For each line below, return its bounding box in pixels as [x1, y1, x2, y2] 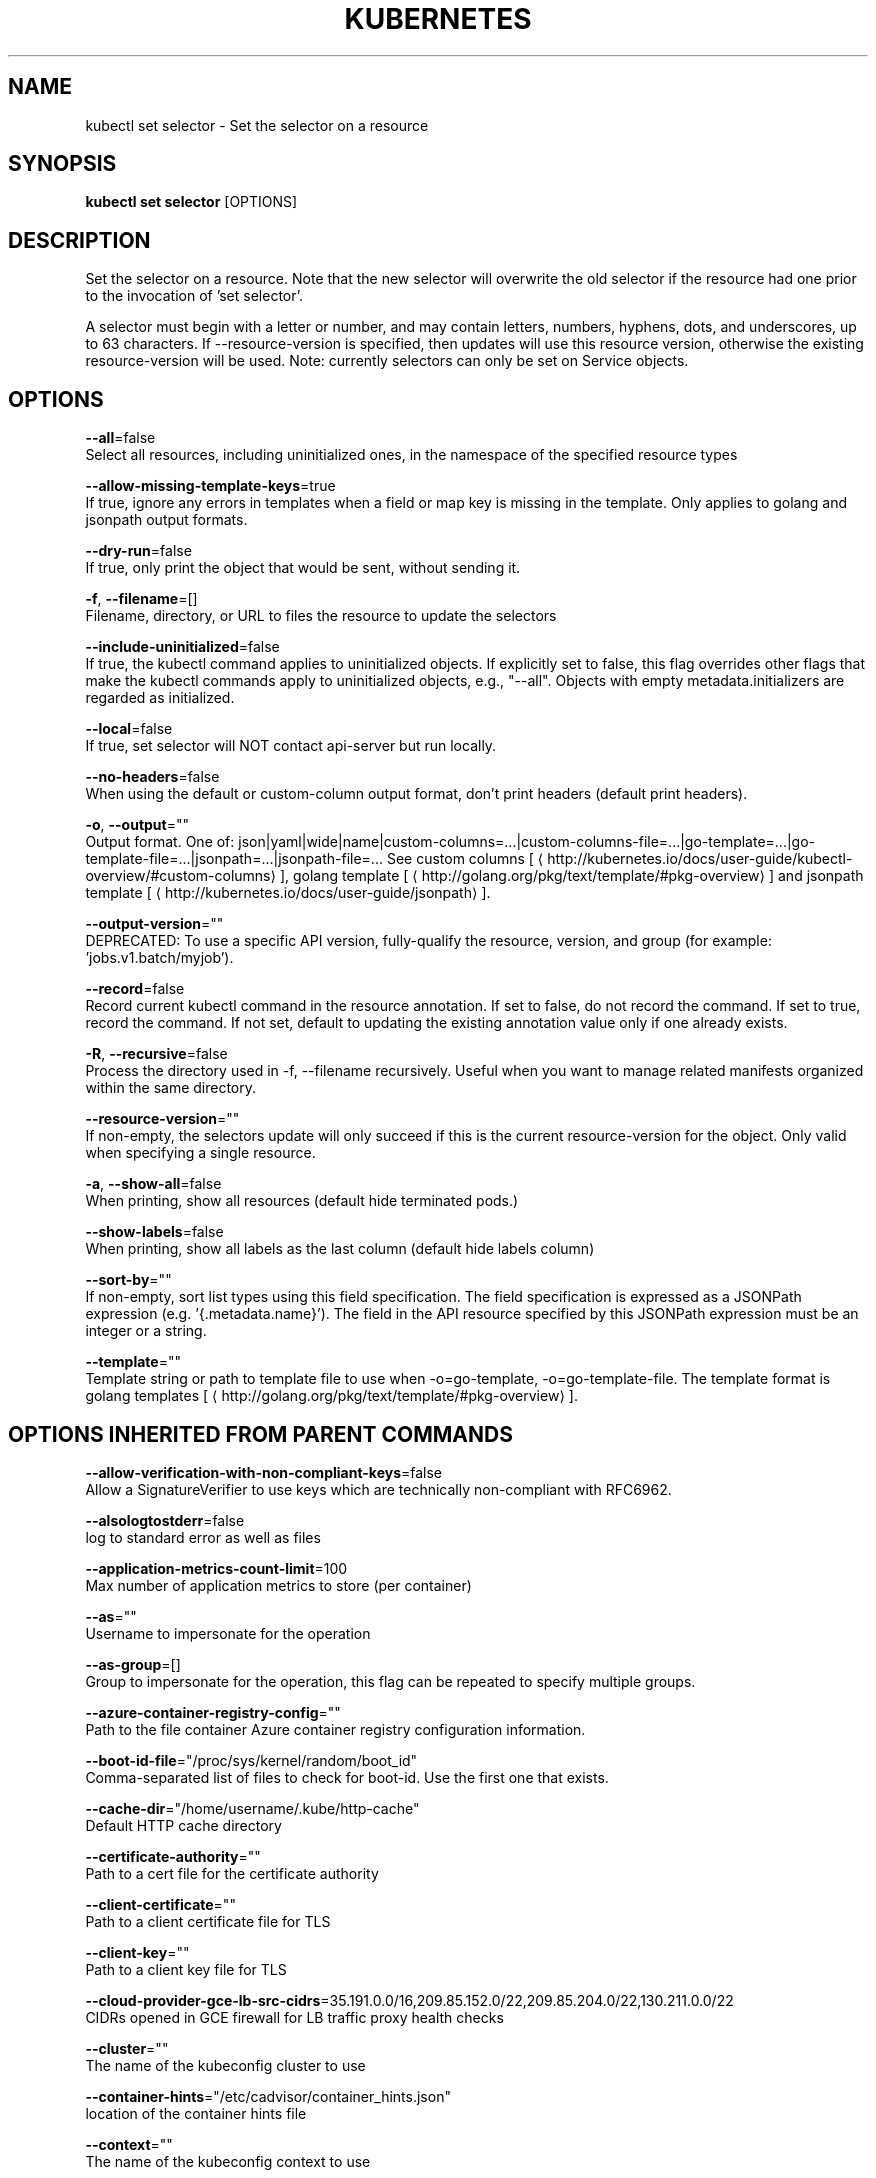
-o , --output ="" [85, 816, 190, 834]
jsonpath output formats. [85, 511, 248, 529]
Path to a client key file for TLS [85, 1960, 287, 1978]
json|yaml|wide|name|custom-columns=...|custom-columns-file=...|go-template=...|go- [238, 833, 816, 851]
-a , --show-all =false [85, 1175, 222, 1193]
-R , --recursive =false [85, 1045, 228, 1063]
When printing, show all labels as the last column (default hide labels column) [85, 1240, 595, 1258]
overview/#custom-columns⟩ [85, 867, 276, 885]
